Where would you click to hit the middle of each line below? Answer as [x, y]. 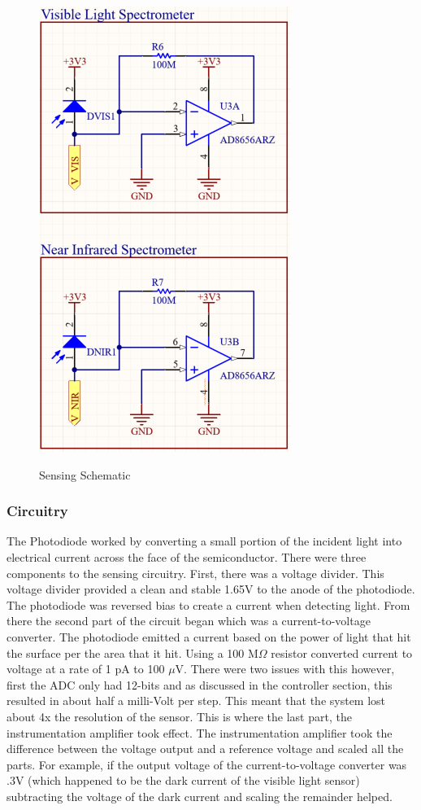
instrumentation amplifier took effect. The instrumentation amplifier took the [200, 732]
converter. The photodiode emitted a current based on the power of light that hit [209, 636]
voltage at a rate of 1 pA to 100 [86, 669]
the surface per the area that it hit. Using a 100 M [132, 652]
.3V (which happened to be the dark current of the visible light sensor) [183, 780]
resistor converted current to [342, 652]
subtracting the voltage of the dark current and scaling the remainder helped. [200, 796]
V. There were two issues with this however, [285, 669]
